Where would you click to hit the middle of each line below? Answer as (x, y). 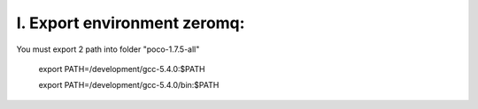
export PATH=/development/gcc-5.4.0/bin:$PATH (129, 85)
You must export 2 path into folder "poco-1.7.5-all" (108, 49)
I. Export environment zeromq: (131, 23)
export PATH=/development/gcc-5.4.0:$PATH (122, 69)
